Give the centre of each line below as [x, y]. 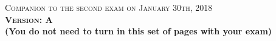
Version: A [29, 19]
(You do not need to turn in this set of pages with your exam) [139, 31]
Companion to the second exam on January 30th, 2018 [109, 7]
